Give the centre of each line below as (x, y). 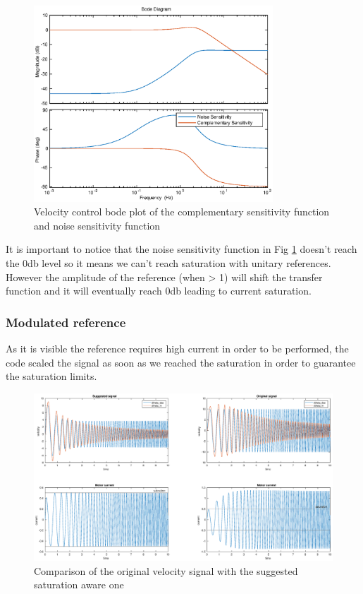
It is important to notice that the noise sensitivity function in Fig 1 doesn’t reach (181, 249)
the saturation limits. (51, 376)
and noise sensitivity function (97, 225)
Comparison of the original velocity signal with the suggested (166, 570)
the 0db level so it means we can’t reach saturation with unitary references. (168, 262)
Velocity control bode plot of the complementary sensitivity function (182, 212)
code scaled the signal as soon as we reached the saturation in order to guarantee (181, 362)
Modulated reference (66, 322)
